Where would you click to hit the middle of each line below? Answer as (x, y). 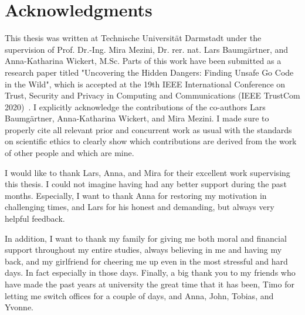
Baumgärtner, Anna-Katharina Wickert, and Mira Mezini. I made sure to (137, 118)
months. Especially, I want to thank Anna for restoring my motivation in (136, 195)
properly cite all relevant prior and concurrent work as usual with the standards (148, 129)
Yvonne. (19, 307)
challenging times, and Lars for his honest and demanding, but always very (140, 207)
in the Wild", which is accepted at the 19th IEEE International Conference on (145, 84)
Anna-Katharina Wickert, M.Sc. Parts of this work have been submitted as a (143, 61)
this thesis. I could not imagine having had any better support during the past (146, 184)
